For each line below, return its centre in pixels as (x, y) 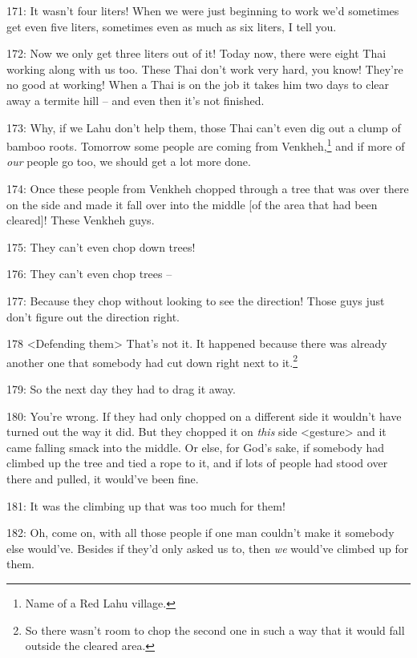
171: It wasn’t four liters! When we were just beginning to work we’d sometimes (203, 10)
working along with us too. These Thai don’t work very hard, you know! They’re (205, 69)
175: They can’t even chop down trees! (101, 246)
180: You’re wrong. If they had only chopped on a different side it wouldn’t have (204, 416)
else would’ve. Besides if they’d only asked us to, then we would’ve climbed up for (208, 548)
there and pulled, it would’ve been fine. (103, 478)
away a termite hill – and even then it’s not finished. (136, 100)
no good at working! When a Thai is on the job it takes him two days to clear (198, 85)
